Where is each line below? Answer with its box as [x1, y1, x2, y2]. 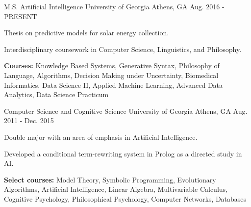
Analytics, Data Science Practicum [4, 89, 109, 100]
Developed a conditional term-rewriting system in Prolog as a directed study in [4, 148, 242, 158]
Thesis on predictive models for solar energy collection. [4, 27, 169, 38]
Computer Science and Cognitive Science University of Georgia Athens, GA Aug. [4, 105, 248, 116]
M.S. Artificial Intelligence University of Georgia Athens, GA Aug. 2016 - [4, 1, 225, 11]
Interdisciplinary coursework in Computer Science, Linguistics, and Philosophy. [4, 44, 242, 54]
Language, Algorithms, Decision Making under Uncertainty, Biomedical [4, 70, 219, 80]
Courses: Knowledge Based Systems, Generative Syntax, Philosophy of [4, 60, 220, 71]
